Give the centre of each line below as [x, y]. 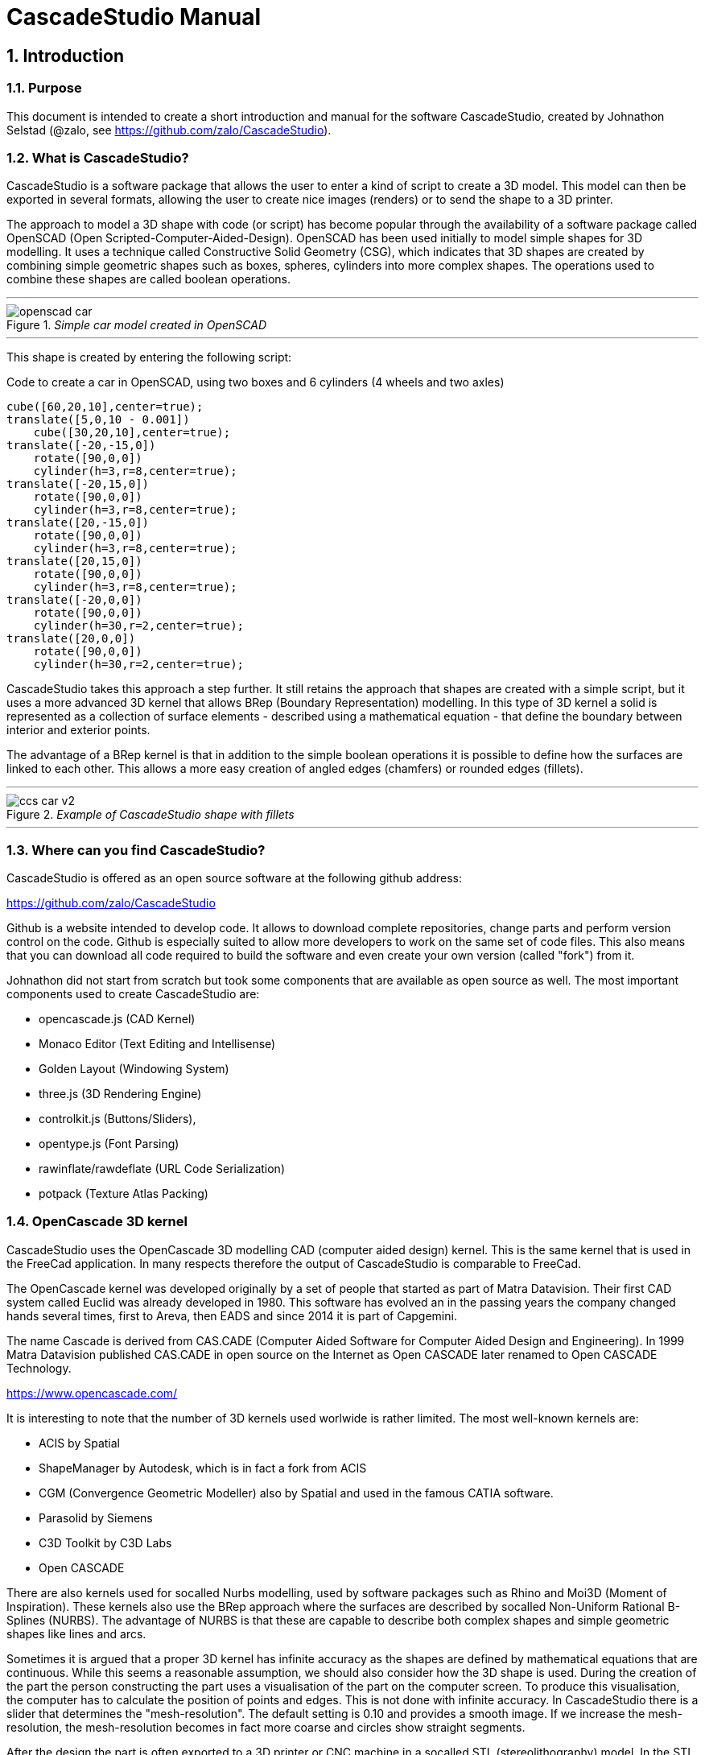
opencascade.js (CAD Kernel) [117, 1019]
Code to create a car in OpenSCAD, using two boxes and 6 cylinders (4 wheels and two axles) [256, 382]
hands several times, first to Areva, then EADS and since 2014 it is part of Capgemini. [232, 1315]
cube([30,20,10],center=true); [132, 433]
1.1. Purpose [44, 88]
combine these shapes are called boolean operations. [148, 279]
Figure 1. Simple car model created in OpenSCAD [137, 325]
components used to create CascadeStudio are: [133, 994]
